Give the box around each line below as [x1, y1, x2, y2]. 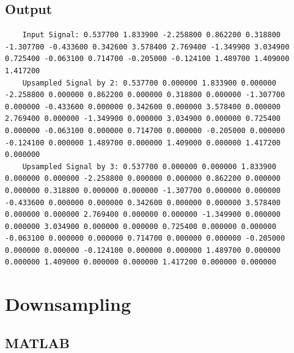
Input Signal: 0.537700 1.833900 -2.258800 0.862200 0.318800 [22, 31, 281, 40]
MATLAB [5, 333, 70, 352]
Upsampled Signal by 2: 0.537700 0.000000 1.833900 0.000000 [22, 78, 276, 87]
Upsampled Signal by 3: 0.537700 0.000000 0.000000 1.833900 [22, 162, 276, 171]
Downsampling [5, 291, 131, 316]
